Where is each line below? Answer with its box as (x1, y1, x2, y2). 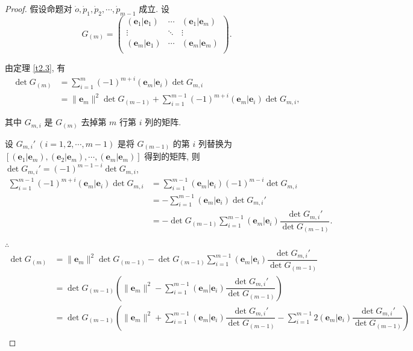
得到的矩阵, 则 (144, 150, 200, 163)
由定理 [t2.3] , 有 (5, 61, 66, 73)
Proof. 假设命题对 (5, 2, 72, 14)
